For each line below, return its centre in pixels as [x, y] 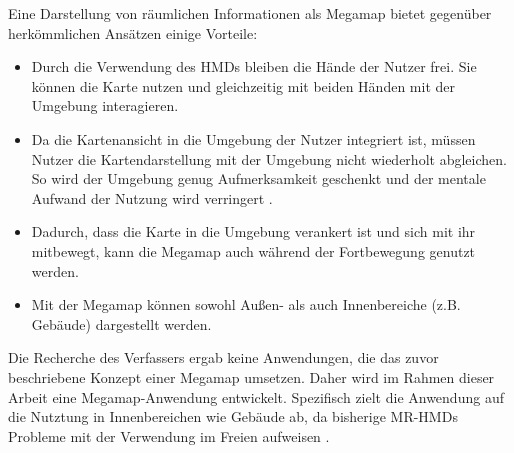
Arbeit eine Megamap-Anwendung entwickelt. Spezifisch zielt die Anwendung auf [256, 396]
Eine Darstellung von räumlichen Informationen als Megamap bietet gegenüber [250, 13]
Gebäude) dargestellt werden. [121, 323]
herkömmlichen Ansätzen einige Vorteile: [133, 32]
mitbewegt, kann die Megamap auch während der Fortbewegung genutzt [253, 250]
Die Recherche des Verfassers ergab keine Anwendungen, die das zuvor [223, 357]
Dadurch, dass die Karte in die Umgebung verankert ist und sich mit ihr [253, 231]
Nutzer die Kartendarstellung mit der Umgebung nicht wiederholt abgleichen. [269, 158]
